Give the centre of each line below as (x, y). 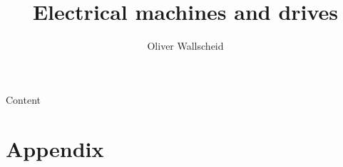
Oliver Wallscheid (185, 46)
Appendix (55, 148)
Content (23, 99)
